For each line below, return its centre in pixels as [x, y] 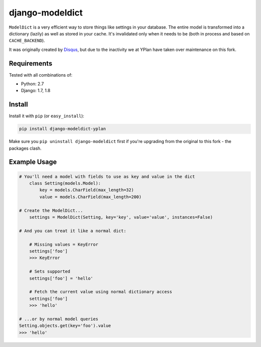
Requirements [31, 63]
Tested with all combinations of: [41, 75]
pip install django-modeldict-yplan [63, 129]
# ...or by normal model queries [59, 319]
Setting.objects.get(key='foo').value [65, 326]
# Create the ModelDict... [51, 210]
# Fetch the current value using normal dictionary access [101, 292]
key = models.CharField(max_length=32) [87, 190]
